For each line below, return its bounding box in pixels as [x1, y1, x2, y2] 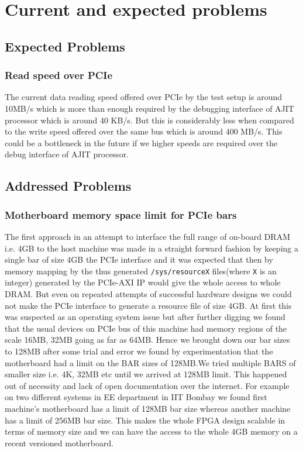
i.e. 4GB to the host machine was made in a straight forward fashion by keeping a [5, 242, 298, 254]
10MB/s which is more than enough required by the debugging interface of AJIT [5, 102, 294, 114]
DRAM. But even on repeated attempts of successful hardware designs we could [5, 287, 292, 299]
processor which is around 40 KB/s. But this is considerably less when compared [5, 113, 294, 126]
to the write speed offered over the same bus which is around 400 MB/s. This [5, 125, 283, 137]
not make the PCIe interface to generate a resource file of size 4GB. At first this [5, 299, 292, 311]
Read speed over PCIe [5, 68, 113, 82]
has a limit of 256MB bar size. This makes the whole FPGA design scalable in [5, 414, 285, 426]
